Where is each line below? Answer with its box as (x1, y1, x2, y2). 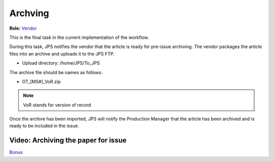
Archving (9, 8, 49, 19)
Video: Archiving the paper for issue (9, 136, 127, 145)
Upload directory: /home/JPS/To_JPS (22, 60, 100, 66)
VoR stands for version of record (23, 101, 91, 108)
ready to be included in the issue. (9, 123, 79, 129)
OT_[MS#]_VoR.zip (22, 78, 61, 84)
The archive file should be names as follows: (9, 69, 102, 75)
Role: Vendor (9, 25, 37, 31)
